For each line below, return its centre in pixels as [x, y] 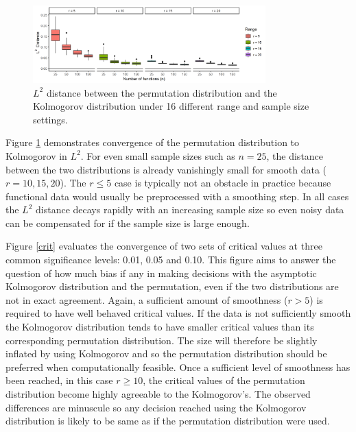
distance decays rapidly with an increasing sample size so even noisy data [190, 209]
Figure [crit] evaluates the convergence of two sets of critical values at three [164, 246]
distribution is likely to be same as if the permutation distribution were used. [168, 421]
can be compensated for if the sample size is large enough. [128, 223]
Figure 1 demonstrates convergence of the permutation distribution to [153, 142]
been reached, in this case [59, 380]
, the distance [295, 155]
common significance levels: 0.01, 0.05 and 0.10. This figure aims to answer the [171, 260]
